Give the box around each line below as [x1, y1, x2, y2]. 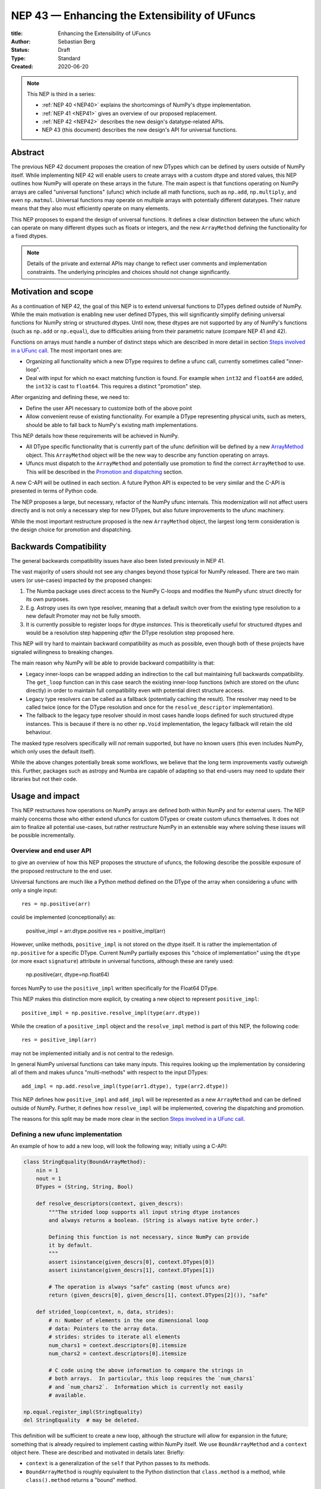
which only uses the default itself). [11, 748, 96, 755]
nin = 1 [36, 1167, 59, 1173]
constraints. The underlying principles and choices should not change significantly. [27, 268, 231, 275]
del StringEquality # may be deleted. [23, 1417, 140, 1423]
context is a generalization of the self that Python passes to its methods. [26, 1460, 210, 1467]
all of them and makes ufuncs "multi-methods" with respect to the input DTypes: [11, 1069, 208, 1076]
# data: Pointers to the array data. [48, 1325, 159, 1332]
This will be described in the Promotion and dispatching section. [26, 468, 184, 475]
